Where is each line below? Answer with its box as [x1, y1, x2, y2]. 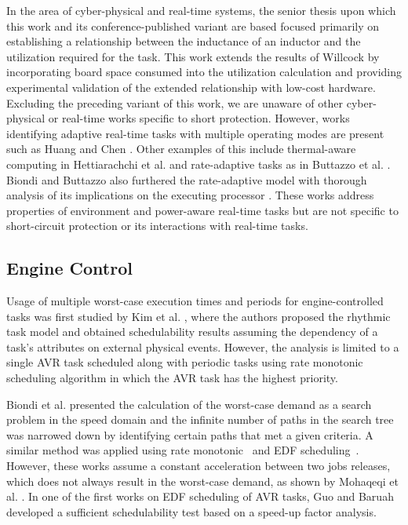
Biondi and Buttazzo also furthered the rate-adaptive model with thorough [6, 171, 367, 188]
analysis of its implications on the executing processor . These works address [6, 187, 374, 203]
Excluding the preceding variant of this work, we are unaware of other [6, 94, 344, 111]
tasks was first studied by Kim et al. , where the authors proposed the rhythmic [6, 308, 391, 324]
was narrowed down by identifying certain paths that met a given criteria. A [6, 426, 373, 443]
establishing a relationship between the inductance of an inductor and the [6, 33, 361, 49]
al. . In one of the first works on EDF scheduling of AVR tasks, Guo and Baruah [6, 488, 394, 505]
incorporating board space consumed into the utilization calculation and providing [6, 64, 402, 80]
